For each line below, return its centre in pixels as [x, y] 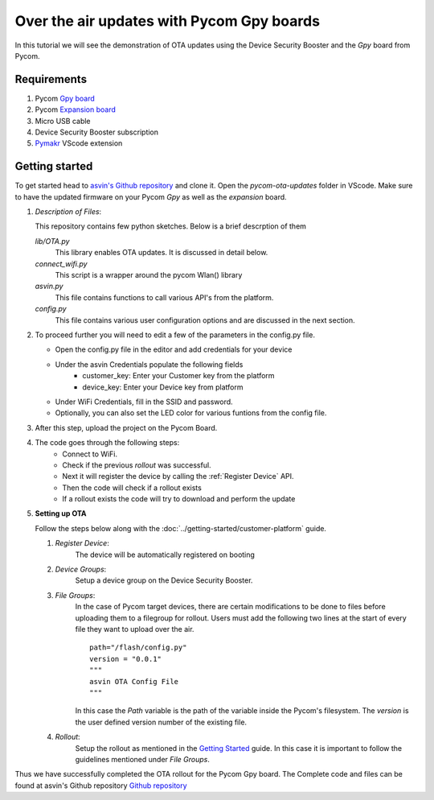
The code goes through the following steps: [107, 443]
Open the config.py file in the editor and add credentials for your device [174, 349]
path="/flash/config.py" [138, 647]
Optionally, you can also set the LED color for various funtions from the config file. [191, 413]
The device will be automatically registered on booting [165, 555]
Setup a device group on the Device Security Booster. [164, 580]
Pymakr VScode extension [79, 143]
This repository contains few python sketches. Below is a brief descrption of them [171, 226]
